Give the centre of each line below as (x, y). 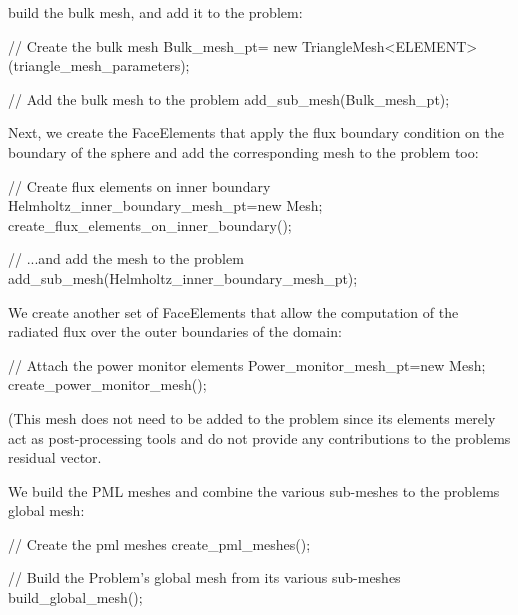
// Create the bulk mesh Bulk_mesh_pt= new (153, 45)
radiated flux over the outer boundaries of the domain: (175, 331)
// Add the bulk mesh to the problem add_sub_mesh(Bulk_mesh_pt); (229, 98)
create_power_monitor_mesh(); (107, 384)
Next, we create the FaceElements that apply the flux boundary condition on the (256, 132)
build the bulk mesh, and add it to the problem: (155, 12)
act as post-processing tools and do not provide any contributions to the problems (259, 437)
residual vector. (55, 457)
